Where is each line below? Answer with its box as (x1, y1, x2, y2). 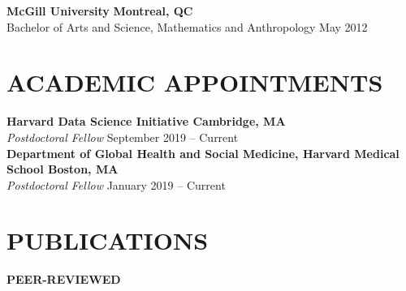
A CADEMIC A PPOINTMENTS (6, 66, 383, 99)
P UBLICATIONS (6, 224, 209, 257)
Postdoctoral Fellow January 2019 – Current (6, 176, 226, 193)
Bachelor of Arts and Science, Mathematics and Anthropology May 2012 (6, 18, 368, 35)
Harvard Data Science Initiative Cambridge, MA (6, 113, 286, 130)
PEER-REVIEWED (6, 271, 121, 288)
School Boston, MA (6, 160, 119, 178)
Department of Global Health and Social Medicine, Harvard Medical (6, 144, 400, 161)
